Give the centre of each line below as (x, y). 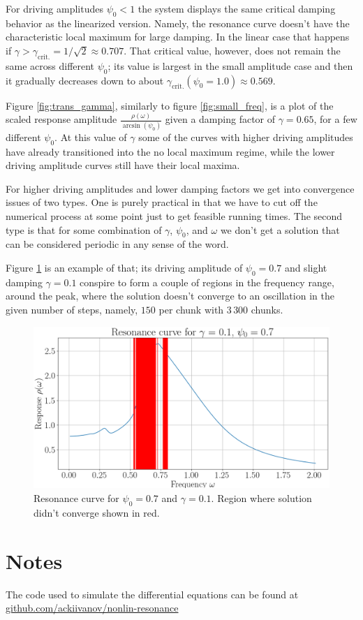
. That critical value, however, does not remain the (232, 50)
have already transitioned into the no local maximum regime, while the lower (170, 151)
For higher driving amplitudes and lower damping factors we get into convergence (180, 188)
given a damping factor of (220, 119)
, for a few (335, 119)
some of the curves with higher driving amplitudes (246, 136)
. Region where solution (261, 498)
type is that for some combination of (84, 229)
